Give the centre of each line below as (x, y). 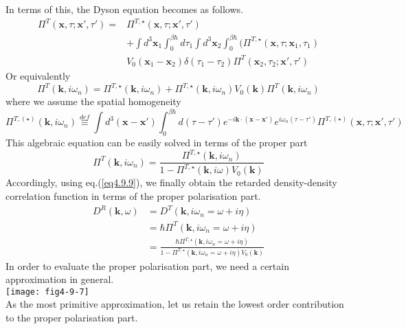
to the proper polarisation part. (72, 318)
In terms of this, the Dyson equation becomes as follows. (124, 9)
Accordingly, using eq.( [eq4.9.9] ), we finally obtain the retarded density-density (171, 182)
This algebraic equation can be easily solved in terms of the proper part (157, 142)
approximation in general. (60, 279)
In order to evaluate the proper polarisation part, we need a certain (147, 265)
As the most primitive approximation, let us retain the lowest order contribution (175, 304)
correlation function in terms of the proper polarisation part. (133, 196)
